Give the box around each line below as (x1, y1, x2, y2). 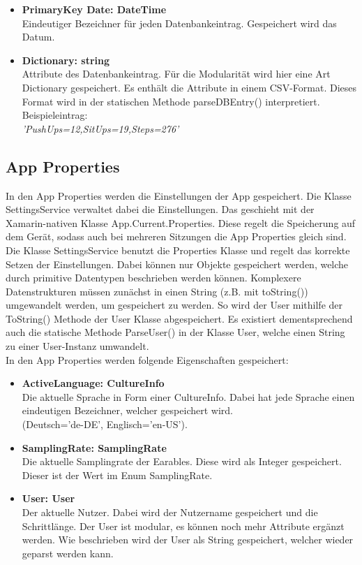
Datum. (22, 29, 55, 44)
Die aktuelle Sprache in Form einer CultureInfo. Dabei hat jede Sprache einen (22, 389, 355, 404)
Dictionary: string (22, 52, 110, 67)
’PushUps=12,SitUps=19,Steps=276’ (22, 121, 179, 135)
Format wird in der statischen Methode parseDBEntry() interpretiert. (22, 94, 320, 108)
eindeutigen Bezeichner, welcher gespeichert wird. (22, 403, 233, 418)
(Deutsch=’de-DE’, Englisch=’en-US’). (22, 417, 188, 432)
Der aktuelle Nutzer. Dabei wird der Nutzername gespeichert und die (22, 505, 318, 520)
